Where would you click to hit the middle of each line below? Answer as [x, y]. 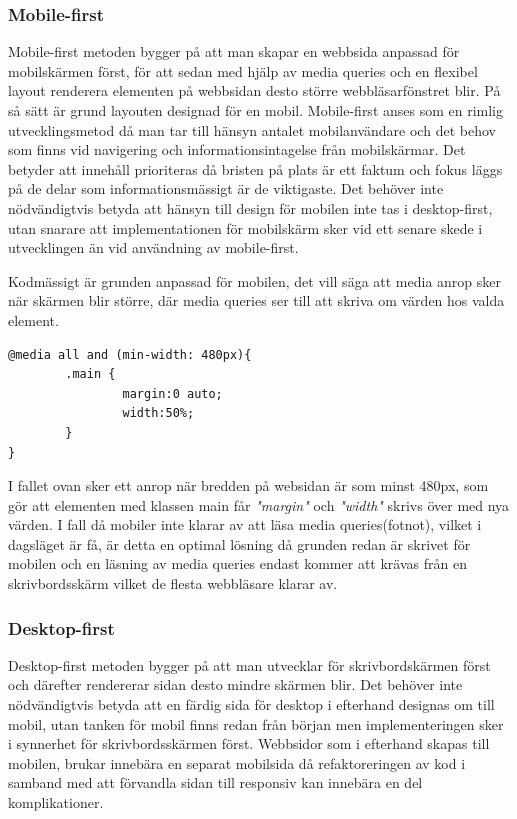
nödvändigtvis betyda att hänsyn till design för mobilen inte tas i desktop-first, [250, 207]
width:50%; [158, 413]
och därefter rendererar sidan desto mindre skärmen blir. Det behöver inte [235, 684]
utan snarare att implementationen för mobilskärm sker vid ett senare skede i [245, 227]
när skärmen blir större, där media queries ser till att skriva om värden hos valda [256, 300]
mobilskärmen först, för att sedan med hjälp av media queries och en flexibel [243, 70]
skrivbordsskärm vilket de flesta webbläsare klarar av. [173, 583]
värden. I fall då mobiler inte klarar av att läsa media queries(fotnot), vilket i [245, 524]
